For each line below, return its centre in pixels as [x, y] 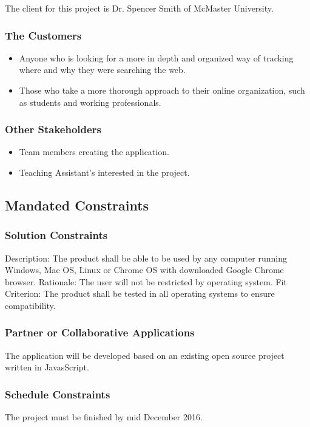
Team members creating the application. [94, 152]
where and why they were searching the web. [102, 70]
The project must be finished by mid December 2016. [104, 417]
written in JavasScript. [47, 367]
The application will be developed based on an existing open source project [145, 355]
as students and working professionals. [90, 102]
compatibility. [30, 305]
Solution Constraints [56, 235]
